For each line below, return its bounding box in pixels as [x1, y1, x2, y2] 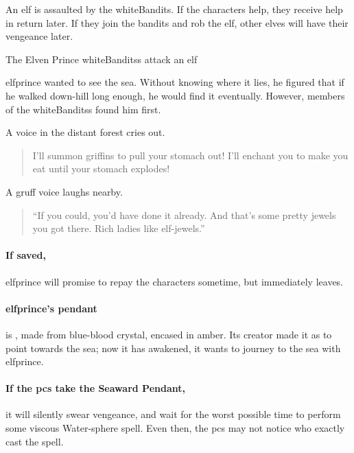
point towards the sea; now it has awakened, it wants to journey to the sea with [5, 340, 341, 355]
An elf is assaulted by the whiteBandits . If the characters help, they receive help [5, 2, 343, 16]
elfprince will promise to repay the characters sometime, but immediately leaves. [5, 274, 344, 288]
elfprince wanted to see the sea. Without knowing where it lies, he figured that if [5, 75, 344, 89]
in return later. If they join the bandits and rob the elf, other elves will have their [5, 15, 349, 30]
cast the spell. [5, 434, 64, 448]
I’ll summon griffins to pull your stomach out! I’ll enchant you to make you [32, 148, 349, 162]
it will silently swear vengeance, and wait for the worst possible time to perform [5, 407, 341, 421]
